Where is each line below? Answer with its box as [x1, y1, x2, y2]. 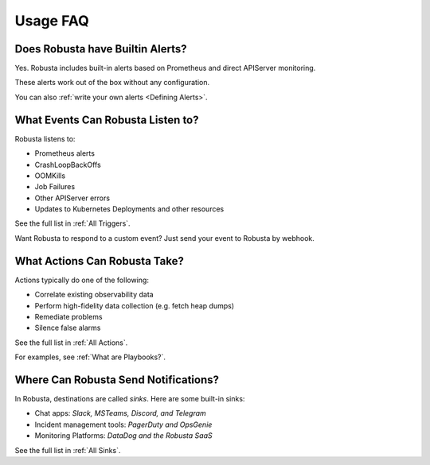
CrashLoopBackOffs [34, 160, 101, 169]
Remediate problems [34, 312, 103, 321]
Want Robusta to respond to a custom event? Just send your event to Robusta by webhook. [14, 233, 315, 242]
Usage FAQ [14, 12, 89, 29]
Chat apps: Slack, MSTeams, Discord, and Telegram [34, 409, 206, 418]
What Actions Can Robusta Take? [14, 254, 185, 268]
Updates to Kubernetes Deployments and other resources [34, 204, 225, 214]
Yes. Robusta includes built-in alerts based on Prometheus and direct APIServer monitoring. [14, 64, 316, 73]
